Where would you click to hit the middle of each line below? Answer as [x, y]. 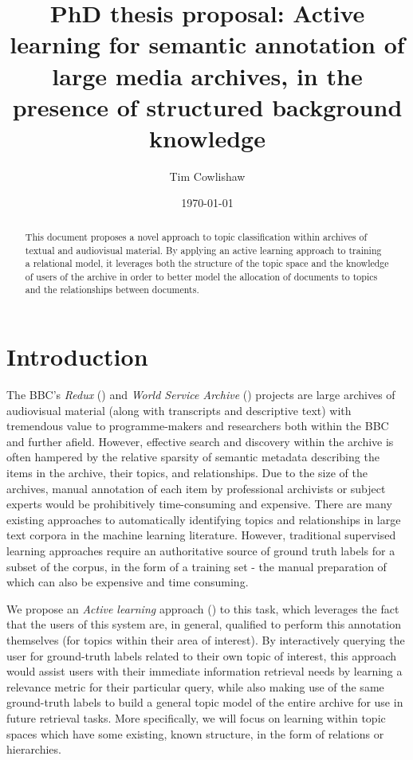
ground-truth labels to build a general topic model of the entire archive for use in [205, 702]
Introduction [77, 356]
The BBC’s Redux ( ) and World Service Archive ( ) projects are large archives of [201, 395]
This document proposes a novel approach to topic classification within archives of [196, 236]
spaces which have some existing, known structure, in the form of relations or [195, 733]
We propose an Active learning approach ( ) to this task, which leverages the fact [203, 608]
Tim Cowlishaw [207, 176]
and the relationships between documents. [112, 290]
